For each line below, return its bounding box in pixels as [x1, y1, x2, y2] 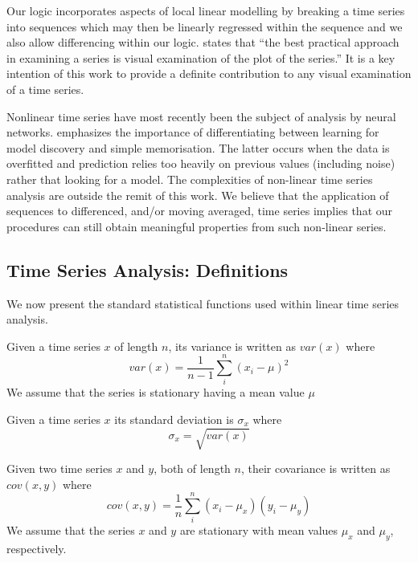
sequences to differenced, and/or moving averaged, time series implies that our [6, 202, 393, 219]
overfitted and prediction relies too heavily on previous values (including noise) [6, 155, 395, 172]
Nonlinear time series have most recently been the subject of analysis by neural [6, 108, 396, 124]
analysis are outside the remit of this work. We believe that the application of [6, 186, 389, 203]
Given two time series [6, 460, 113, 477]
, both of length [154, 460, 231, 477]
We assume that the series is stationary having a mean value [6, 384, 305, 401]
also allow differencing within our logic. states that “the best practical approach [6, 34, 400, 51]
